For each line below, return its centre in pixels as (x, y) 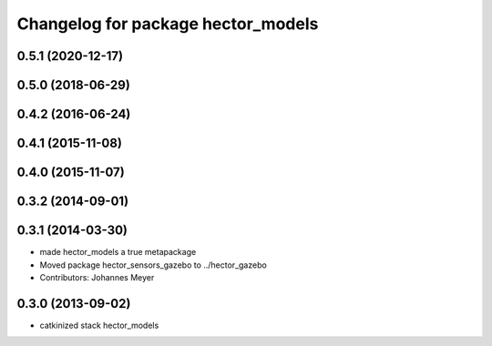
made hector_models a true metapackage (118, 252)
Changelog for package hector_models (168, 24)
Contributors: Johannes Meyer (97, 277)
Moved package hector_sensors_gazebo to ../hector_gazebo (154, 265)
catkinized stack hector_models (99, 325)
